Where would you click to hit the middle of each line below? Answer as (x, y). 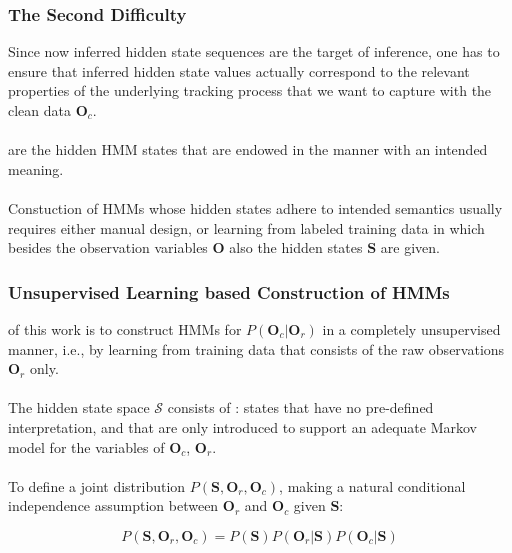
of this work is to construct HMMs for (125, 328)
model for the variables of (86, 446)
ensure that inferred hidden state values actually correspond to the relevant (239, 70)
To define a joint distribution (97, 485)
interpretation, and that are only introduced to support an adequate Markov (242, 426)
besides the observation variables (108, 247)
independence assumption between (113, 505)
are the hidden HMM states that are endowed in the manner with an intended (248, 149)
